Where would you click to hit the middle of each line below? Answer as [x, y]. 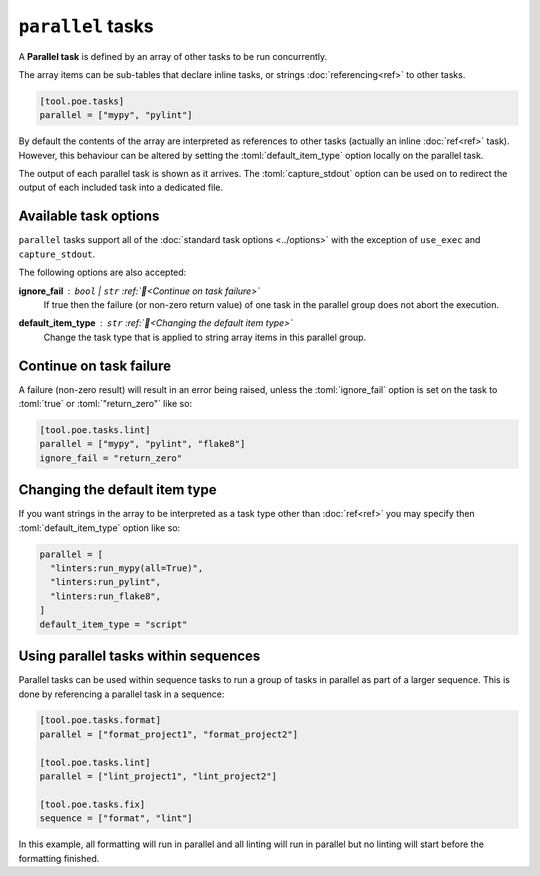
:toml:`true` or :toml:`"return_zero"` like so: [105, 404]
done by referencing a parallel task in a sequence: [121, 694]
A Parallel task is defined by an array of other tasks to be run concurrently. [173, 56]
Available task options [89, 216]
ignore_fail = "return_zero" [111, 458]
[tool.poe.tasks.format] [100, 720]
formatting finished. [59, 858]
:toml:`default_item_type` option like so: [99, 527]
